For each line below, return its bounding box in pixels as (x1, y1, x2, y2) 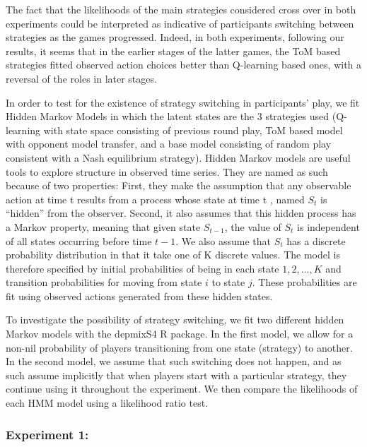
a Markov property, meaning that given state (6, 219, 201, 234)
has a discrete (286, 233, 346, 248)
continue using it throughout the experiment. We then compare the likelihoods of (6, 381, 358, 396)
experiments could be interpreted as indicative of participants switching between (6, 16, 354, 30)
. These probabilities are (252, 275, 357, 290)
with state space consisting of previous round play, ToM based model (43, 122, 343, 137)
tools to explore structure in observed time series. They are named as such (6, 164, 328, 179)
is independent (297, 219, 360, 234)
